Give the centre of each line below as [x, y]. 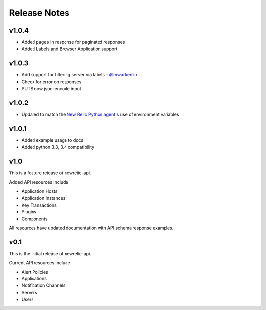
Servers [30, 292]
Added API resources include [39, 182]
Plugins [29, 212]
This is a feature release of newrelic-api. [50, 173]
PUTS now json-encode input [51, 89]
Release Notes [39, 13]
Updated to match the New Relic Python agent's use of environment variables [100, 115]
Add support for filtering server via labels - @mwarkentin [79, 75]
